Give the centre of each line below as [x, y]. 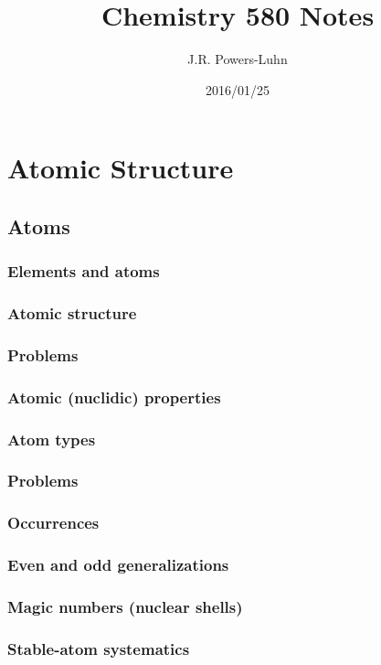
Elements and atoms [84, 271]
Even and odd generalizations [118, 565]
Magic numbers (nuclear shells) [125, 606]
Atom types [52, 439]
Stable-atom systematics [99, 648]
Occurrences [53, 523]
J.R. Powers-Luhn [238, 59]
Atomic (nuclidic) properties [114, 397]
